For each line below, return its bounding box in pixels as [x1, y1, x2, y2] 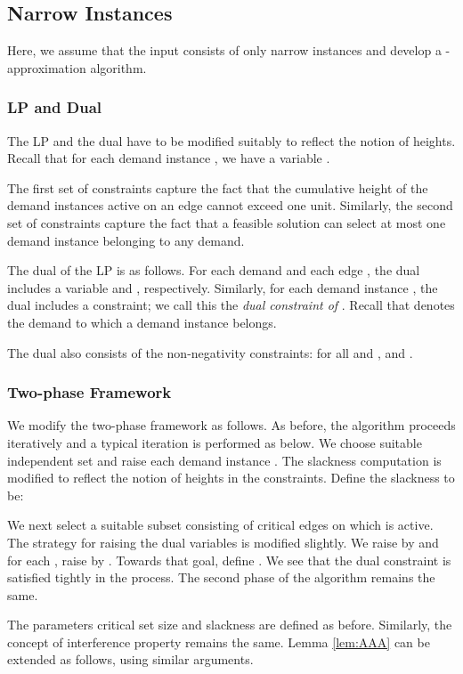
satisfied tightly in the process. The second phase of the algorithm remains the [7, 568, 435, 587]
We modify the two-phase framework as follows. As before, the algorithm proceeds [7, 416, 456, 434]
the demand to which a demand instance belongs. [7, 313, 277, 331]
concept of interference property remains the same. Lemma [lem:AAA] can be [7, 632, 430, 651]
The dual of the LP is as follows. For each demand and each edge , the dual [7, 261, 420, 280]
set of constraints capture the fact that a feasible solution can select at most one [7, 213, 446, 231]
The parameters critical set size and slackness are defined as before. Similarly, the [7, 615, 452, 634]
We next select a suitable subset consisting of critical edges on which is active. [7, 516, 434, 534]
